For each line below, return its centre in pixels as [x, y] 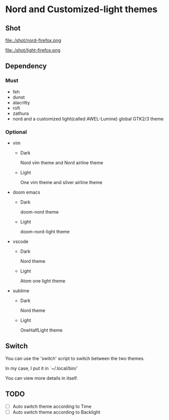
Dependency [26, 66]
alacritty [21, 102]
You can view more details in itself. [41, 378]
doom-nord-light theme [45, 231]
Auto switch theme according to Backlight [57, 412]
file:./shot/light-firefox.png [33, 50]
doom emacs [26, 192]
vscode [21, 241]
